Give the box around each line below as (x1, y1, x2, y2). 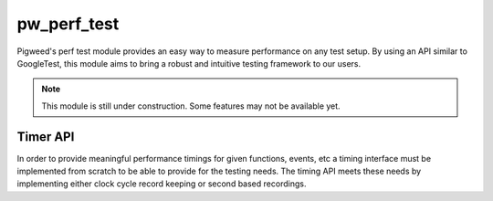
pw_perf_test (16, 14, 120, 34)
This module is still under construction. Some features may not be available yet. (41, 100, 341, 111)
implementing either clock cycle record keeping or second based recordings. (16, 178, 307, 189)
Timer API (16, 129, 75, 144)
